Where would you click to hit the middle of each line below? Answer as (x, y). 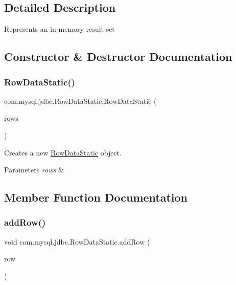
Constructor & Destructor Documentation (118, 57)
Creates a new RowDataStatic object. (63, 152)
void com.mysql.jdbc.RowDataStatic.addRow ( (77, 241)
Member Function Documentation (96, 197)
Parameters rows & (34, 170)
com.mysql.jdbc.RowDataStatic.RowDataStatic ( (80, 101)
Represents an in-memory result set (60, 29)
